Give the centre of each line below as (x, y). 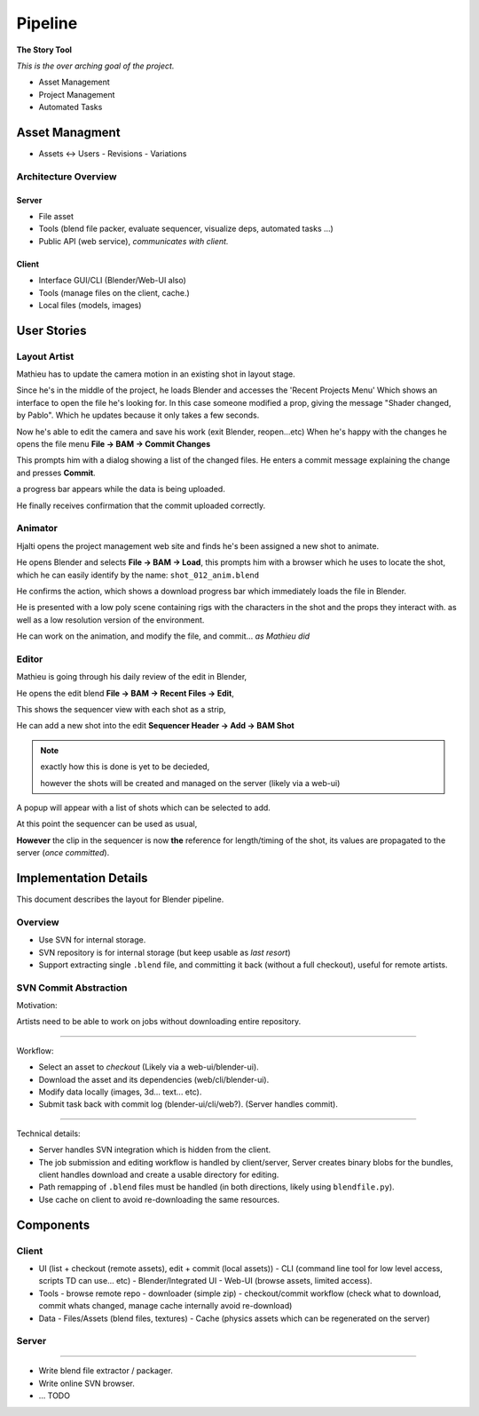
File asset (56, 216)
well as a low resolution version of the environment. (110, 620)
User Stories (51, 330)
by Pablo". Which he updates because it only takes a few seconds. (138, 415)
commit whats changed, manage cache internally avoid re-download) (165, 1306)
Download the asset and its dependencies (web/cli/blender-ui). (154, 1079)
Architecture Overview (67, 176)
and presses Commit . (56, 473)
